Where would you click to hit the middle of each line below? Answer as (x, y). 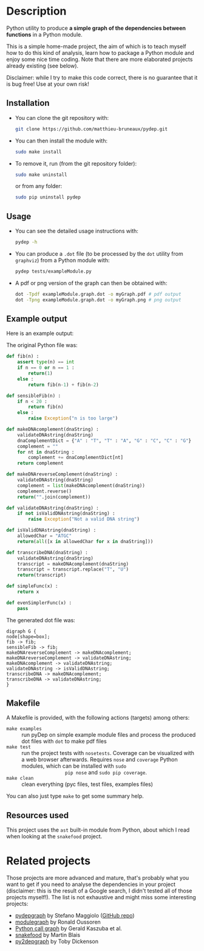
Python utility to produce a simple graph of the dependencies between (96, 28)
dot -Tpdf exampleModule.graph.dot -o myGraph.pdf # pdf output (98, 294)
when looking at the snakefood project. (54, 837)
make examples (24, 729)
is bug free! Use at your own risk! (48, 84)
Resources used (37, 815)
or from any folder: (39, 186)
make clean (20, 778)
